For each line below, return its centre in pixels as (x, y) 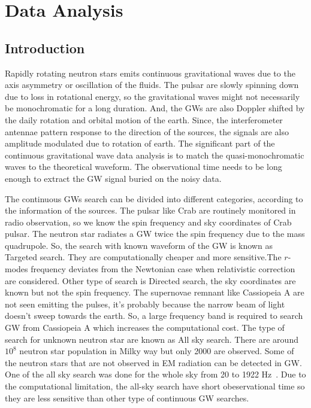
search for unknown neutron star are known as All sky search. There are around (152, 339)
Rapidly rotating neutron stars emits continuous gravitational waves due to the (150, 73)
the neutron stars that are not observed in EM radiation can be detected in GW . (153, 362)
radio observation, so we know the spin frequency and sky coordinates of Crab (148, 222)
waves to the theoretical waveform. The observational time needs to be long (144, 167)
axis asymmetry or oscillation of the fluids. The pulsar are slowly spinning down (152, 85)
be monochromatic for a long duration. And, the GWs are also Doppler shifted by (155, 108)
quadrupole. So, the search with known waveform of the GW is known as (139, 245)
